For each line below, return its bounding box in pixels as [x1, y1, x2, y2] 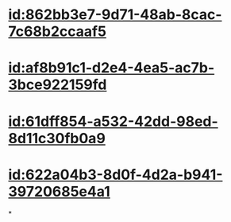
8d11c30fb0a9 [8, 129, 106, 147]
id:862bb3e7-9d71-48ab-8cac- [8, 6, 222, 24]
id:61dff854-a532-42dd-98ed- [8, 112, 218, 130]
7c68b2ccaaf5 [8, 22, 107, 41]
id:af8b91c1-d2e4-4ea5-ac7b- [8, 59, 215, 77]
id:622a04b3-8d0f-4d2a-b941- [8, 166, 223, 184]
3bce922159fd [8, 76, 107, 94]
